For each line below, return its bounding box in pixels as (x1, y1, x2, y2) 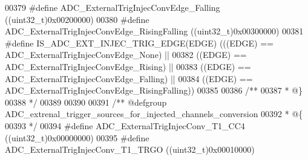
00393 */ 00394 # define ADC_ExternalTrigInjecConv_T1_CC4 (5, 119, 245, 132)
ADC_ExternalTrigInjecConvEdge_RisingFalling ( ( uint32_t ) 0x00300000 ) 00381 (5, 25, 304, 37)
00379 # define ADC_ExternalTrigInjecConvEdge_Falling (5, 1, 220, 13)
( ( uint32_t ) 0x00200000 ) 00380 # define (5, 13, 149, 25)
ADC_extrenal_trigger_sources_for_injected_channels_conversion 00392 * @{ (5, 107, 303, 120)
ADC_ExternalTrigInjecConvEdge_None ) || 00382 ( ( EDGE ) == (5, 48, 247, 61)
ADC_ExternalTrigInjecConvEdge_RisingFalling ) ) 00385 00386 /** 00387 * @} (5, 84, 303, 97)
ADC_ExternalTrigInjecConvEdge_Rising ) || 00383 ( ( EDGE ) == (5, 60, 251, 72)
